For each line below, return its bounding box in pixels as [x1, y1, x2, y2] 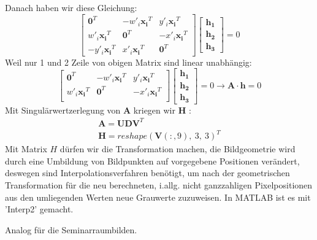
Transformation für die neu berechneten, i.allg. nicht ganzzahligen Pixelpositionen [5, 179, 313, 192]
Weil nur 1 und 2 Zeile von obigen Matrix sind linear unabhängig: [5, 55, 252, 68]
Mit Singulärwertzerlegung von [5, 103, 121, 116]
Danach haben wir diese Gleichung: [5, 1, 137, 14]
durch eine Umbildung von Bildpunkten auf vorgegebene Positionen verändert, [5, 154, 300, 167]
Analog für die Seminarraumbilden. [5, 223, 137, 236]
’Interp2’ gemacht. [5, 203, 74, 215]
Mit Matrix [5, 142, 47, 155]
